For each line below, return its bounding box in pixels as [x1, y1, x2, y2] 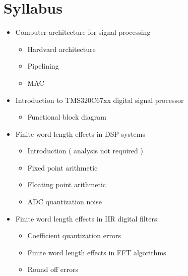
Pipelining [27, 61, 59, 71]
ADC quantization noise [27, 196, 102, 207]
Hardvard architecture [27, 43, 96, 54]
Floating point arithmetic [27, 179, 106, 190]
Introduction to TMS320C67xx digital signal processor [15, 94, 184, 105]
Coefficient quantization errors [27, 230, 121, 241]
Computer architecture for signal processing [15, 27, 151, 37]
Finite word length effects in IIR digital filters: [15, 213, 159, 224]
